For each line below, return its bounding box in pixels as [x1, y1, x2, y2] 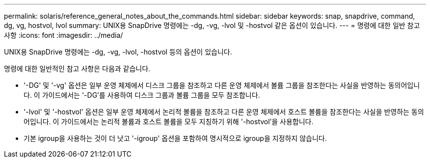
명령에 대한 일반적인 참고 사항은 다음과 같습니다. [4, 64, 151, 73]
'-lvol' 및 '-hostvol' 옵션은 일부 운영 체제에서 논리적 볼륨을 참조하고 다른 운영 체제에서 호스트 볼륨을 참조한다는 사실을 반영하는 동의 [24, 108, 424, 116]
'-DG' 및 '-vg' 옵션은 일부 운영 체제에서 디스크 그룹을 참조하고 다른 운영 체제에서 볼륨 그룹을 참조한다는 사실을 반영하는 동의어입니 [24, 81, 420, 89]
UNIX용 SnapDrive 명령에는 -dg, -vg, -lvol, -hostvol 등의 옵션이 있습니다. [4, 48, 232, 56]
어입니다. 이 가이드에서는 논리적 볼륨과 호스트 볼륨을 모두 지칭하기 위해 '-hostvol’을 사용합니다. [24, 117, 314, 126]
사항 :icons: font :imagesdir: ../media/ [4, 31, 123, 39]
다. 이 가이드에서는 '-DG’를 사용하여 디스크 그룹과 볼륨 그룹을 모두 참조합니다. [24, 91, 260, 99]
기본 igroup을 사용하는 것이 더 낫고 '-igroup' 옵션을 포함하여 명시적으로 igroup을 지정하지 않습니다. [24, 134, 327, 142]
